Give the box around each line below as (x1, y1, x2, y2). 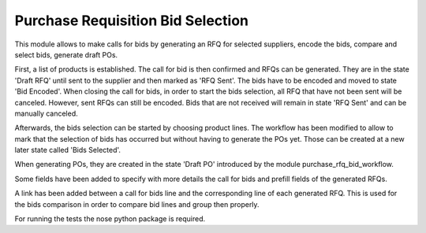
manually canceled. (14, 109, 78, 118)
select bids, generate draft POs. (14, 50, 118, 59)
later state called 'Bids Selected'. (14, 146, 121, 155)
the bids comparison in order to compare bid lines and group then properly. (14, 199, 260, 209)
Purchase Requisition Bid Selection (14, 12, 248, 29)
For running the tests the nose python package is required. (14, 214, 206, 224)
